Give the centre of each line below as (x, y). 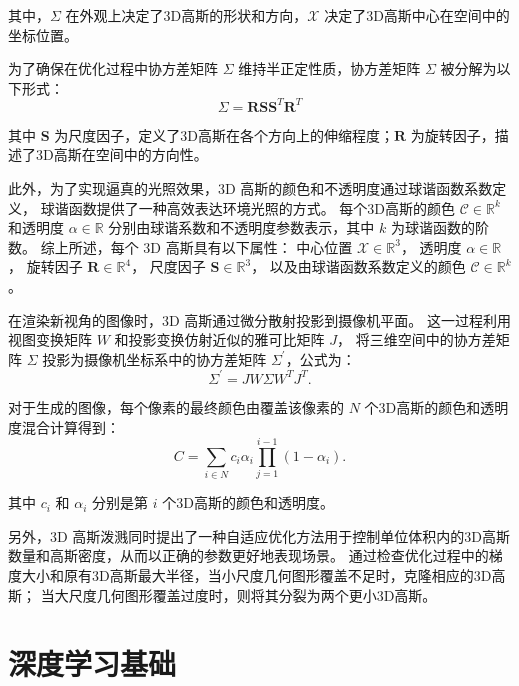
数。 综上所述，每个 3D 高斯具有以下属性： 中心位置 (180, 246)
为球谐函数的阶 (439, 227)
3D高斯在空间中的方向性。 (121, 154)
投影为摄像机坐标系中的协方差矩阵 (154, 358)
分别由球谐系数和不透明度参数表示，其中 (241, 227)
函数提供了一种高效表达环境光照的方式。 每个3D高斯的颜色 (262, 207)
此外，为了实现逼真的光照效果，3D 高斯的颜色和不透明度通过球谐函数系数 (250, 188)
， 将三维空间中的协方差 (416, 339)
